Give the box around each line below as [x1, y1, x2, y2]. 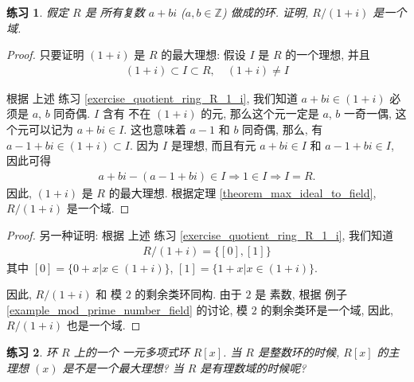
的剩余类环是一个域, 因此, [260, 301, 393, 318]
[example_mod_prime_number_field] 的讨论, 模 [6, 301, 248, 318]
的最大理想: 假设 [161, 46, 246, 63]
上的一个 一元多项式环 [73, 344, 189, 360]
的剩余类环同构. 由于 [135, 286, 242, 302]
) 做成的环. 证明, [221, 4, 309, 20]
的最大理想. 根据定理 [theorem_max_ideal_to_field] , [108, 184, 377, 201]
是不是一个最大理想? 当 [62, 359, 184, 376]
